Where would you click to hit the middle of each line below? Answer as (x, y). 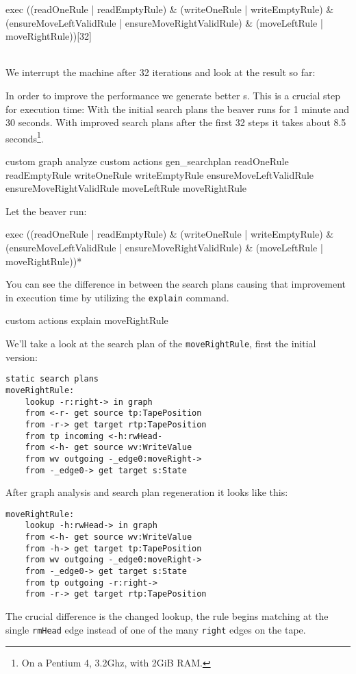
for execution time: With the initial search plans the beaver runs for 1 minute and (178, 109)
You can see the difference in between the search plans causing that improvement (176, 284)
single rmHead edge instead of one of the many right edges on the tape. (156, 629)
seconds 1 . (25, 137)
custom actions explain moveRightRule (87, 320)
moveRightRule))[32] (49, 36)
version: (22, 357)
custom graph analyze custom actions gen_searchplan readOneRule (147, 161)
